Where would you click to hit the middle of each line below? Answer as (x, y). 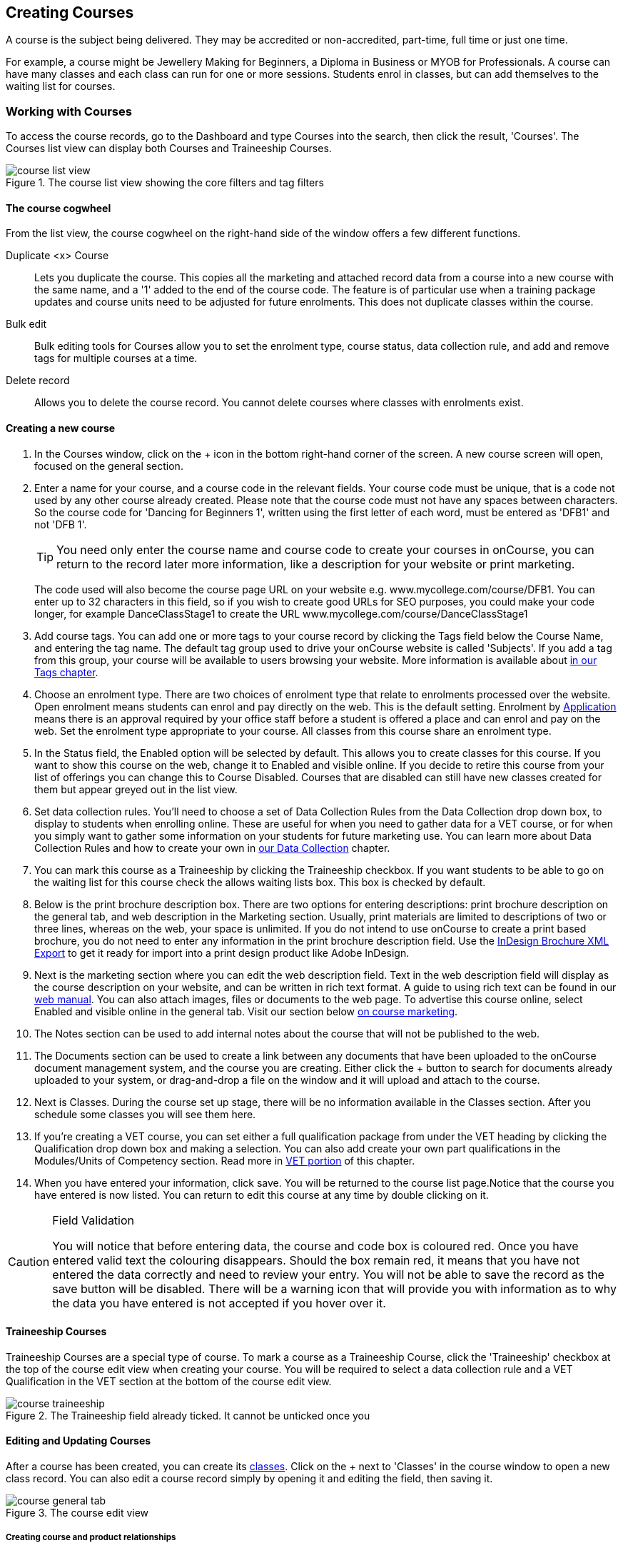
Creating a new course (61, 428)
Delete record (38, 381)
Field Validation (93, 1220)
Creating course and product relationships (91, 1538)
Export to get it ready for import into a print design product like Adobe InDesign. (222, 953)
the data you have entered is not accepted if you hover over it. (219, 1303)
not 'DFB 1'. (61, 524)
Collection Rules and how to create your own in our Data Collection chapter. (212, 848)
